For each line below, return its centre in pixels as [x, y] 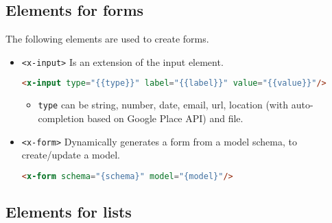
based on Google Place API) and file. [165, 118]
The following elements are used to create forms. [107, 39]
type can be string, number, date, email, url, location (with [163, 105]
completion [61, 118]
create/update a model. [71, 155]
